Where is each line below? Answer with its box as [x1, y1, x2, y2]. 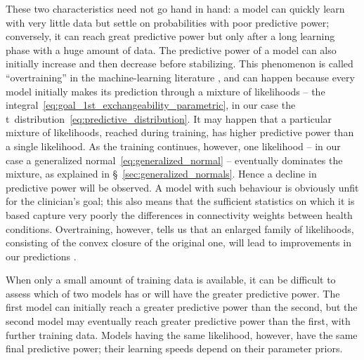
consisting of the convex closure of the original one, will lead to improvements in [6, 235, 351, 250]
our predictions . [6, 248, 77, 263]
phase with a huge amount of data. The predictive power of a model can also [6, 42, 337, 57]
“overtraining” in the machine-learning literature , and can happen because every [6, 69, 355, 84]
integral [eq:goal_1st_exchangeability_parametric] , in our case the [6, 98, 296, 112]
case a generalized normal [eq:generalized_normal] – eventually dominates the [6, 152, 343, 167]
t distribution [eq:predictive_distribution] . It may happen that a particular [6, 111, 332, 126]
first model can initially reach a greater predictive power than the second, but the [6, 300, 358, 314]
